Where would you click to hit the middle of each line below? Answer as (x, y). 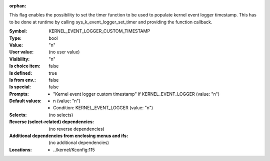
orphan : (18, 6)
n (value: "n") (67, 101)
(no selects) (61, 115)
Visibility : (19, 59)
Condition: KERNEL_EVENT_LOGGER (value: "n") (103, 108)
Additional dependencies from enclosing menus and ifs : (69, 136)
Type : (15, 38)
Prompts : (19, 94)
